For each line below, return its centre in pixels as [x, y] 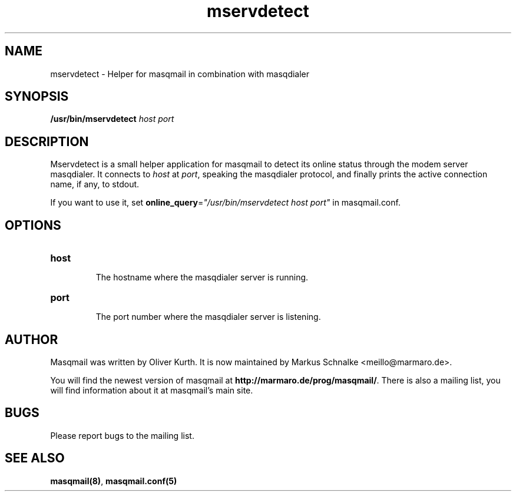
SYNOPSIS [37, 97]
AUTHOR [32, 339]
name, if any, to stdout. [95, 184]
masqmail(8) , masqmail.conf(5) [114, 481]
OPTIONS [33, 225]
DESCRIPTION [47, 141]
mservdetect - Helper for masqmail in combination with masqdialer [180, 74]
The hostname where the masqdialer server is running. [202, 277]
